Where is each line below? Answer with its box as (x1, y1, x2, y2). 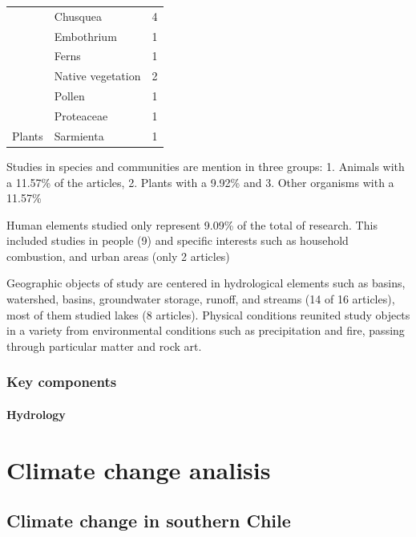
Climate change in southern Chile (6, 508, 291, 533)
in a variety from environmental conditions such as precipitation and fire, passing (6, 322, 405, 339)
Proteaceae (54, 107, 108, 124)
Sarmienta (54, 127, 104, 144)
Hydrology (6, 405, 66, 422)
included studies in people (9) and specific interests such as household (6, 232, 349, 249)
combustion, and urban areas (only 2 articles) (6, 247, 230, 264)
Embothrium (54, 27, 117, 44)
